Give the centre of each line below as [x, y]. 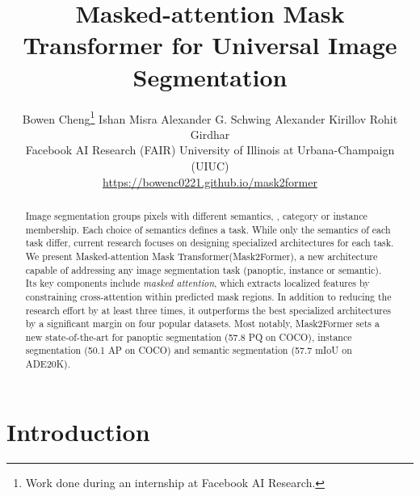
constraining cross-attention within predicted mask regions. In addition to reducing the [208, 296]
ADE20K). [48, 364]
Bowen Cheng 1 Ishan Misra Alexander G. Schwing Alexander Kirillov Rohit [210, 117]
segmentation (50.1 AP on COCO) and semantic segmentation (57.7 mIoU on [189, 350]
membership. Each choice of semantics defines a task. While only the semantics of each [208, 229]
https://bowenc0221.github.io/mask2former [210, 181]
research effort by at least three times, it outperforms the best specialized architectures [208, 310]
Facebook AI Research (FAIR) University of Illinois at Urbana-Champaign [210, 150]
